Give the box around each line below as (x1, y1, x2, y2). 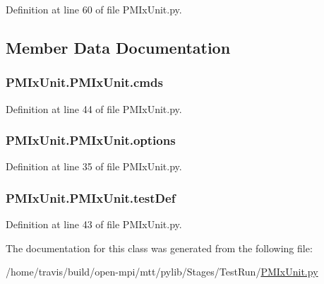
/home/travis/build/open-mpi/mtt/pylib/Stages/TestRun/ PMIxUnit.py (6, 264, 318, 279)
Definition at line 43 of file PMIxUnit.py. (6, 217, 182, 232)
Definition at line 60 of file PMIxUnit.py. (6, 2, 182, 16)
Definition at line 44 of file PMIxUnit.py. (6, 101, 182, 116)
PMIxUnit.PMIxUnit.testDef (6, 189, 176, 206)
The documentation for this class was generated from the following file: (6, 240, 313, 255)
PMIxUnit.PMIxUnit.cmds (6, 73, 163, 91)
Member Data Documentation (6, 36, 231, 58)
